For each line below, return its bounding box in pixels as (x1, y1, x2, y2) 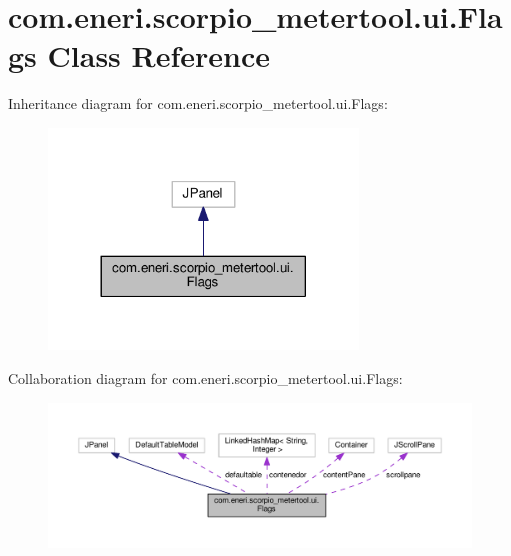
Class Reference (47, 35, 271, 76)
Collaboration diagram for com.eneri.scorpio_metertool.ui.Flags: (8, 367, 403, 388)
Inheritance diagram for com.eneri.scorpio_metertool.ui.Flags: (8, 93, 388, 114)
